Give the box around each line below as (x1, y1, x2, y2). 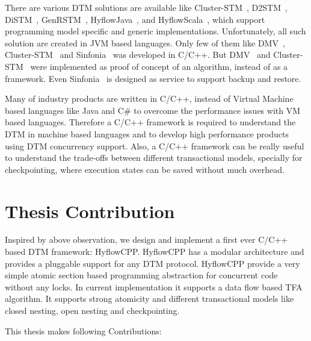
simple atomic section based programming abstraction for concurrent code (5, 269, 278, 281)
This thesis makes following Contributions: (5, 324, 162, 337)
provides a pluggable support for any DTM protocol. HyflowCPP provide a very (5, 257, 300, 269)
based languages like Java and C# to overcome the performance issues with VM (5, 104, 301, 116)
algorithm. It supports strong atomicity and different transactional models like (5, 292, 294, 305)
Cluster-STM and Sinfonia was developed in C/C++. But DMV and (5, 48, 271, 61)
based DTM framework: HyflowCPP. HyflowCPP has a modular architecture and (5, 245, 304, 258)
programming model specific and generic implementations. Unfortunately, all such (5, 25, 306, 37)
